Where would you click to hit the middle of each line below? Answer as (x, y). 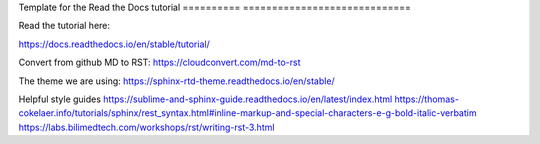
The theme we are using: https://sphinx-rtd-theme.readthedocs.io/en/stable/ (176, 81)
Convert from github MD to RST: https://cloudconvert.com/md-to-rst (159, 62)
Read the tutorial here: (64, 26)
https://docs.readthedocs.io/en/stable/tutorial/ (114, 44)
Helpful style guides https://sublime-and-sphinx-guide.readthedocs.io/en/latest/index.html (205, 99)
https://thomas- (427, 99)
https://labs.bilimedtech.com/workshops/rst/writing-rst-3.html (146, 127)
